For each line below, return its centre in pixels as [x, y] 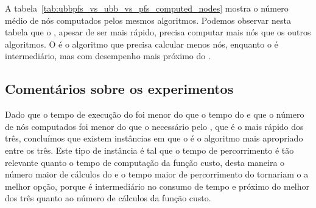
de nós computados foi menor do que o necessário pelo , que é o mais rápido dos [154, 126]
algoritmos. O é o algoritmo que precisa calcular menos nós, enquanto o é [142, 44]
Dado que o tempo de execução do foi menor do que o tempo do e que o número [155, 114]
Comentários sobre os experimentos [119, 89]
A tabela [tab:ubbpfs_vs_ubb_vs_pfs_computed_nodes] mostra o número [147, 8]
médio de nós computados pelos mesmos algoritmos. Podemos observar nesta [148, 20]
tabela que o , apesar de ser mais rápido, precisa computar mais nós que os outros [158, 32]
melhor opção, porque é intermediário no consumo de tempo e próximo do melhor [157, 186]
